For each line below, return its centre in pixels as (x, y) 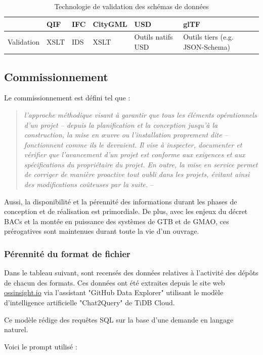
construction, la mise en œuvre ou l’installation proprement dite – (126, 135)
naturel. (16, 329)
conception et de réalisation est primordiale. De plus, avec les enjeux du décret (126, 211)
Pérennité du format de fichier (67, 253)
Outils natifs (154, 37)
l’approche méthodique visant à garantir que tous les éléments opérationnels (140, 114)
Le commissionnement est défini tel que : (67, 98)
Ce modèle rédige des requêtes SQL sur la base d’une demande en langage (119, 319)
